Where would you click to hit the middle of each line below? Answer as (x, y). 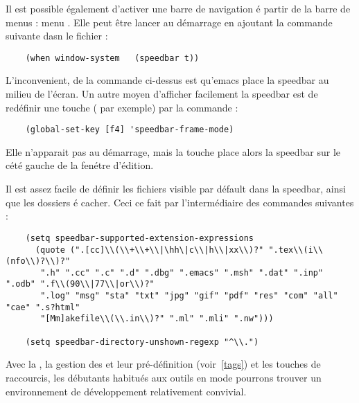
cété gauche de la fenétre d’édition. (80, 165)
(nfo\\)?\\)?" (38, 261)
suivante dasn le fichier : (57, 36)
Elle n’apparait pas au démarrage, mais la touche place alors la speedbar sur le (173, 151)
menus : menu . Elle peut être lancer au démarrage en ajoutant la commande (169, 22)
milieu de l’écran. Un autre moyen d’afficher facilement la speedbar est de (162, 94)
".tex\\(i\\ (296, 250)
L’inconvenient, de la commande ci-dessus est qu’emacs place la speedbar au (167, 80)
